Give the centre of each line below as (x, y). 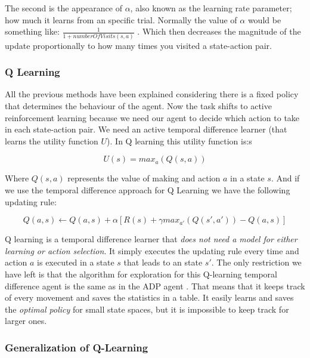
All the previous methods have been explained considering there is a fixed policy (152, 94)
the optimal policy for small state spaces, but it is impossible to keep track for (147, 309)
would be (264, 19)
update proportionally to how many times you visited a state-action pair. (138, 45)
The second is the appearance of (63, 8)
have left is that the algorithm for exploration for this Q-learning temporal (141, 274)
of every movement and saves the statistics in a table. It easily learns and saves (149, 297)
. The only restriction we (256, 262)
